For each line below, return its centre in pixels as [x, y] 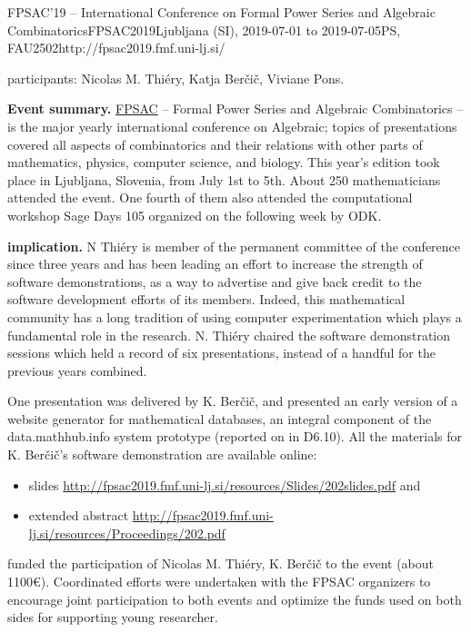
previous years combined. [77, 370]
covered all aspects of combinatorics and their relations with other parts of [215, 144]
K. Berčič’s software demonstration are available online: [162, 454]
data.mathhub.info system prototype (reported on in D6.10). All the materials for [235, 436]
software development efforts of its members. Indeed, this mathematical [206, 299]
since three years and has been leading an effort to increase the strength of [215, 264]
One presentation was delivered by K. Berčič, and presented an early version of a [233, 401]
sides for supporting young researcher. [113, 617]
